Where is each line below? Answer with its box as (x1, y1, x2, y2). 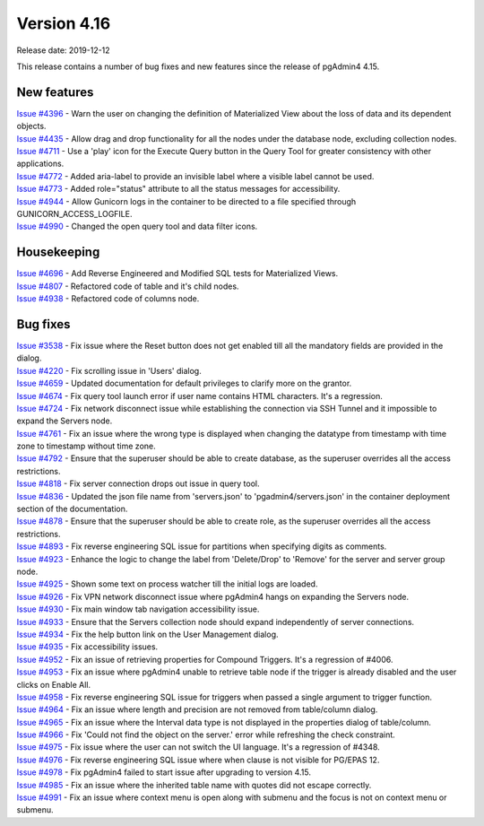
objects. (16, 121, 47, 132)
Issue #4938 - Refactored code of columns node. (16, 293, 200, 304)
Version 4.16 (16, 13, 111, 33)
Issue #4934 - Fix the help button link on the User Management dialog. (16, 629, 279, 639)
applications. (16, 158, 65, 170)
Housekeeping (16, 245, 100, 260)
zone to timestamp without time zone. (16, 440, 156, 452)
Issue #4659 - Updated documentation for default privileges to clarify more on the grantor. (16, 378, 352, 389)
